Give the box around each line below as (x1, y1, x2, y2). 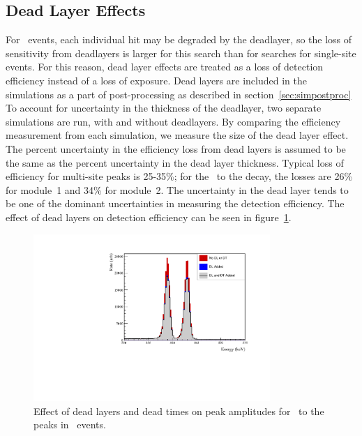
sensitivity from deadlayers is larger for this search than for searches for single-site (6, 45, 356, 60)
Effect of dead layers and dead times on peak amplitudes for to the (33, 403, 324, 418)
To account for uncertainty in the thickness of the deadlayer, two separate (6, 100, 322, 115)
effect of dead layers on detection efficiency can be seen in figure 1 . (6, 209, 292, 224)
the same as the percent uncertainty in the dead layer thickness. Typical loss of (6, 155, 344, 170)
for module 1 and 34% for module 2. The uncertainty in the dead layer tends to (6, 182, 349, 197)
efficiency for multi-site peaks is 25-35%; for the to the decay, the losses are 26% (6, 169, 353, 183)
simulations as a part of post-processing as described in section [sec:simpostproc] (6, 87, 352, 101)
